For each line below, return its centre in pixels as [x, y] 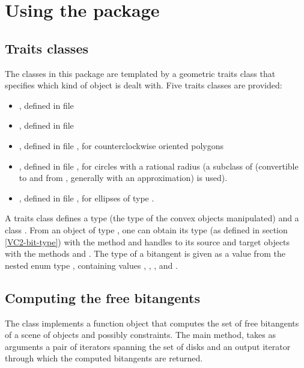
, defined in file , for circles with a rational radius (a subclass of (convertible [159, 166]
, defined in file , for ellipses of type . [87, 198]
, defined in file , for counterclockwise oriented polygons [121, 145]
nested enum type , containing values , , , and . [91, 265]
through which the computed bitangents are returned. [104, 358]
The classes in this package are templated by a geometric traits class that [140, 73]
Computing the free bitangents [102, 297]
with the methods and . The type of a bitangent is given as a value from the [145, 253]
